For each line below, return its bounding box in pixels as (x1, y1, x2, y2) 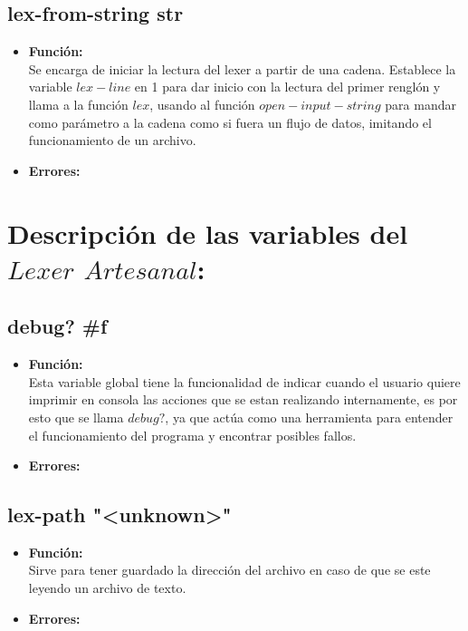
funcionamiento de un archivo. (28, 131, 196, 150)
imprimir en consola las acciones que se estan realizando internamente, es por (28, 390, 458, 409)
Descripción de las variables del (7, 214, 408, 251)
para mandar (385, 94, 456, 113)
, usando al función (149, 94, 255, 113)
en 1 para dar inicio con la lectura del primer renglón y (134, 77, 441, 96)
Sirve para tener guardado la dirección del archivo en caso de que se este (28, 560, 431, 579)
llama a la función (28, 94, 129, 113)
